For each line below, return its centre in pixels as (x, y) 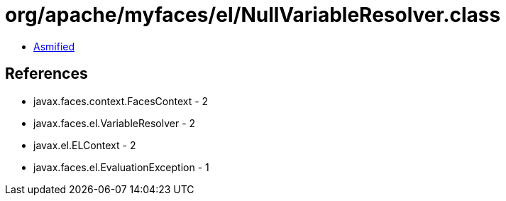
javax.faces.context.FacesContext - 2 (121, 101)
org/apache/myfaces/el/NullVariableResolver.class (253, 15)
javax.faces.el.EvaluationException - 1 (121, 167)
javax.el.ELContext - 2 (85, 145)
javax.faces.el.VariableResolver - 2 (115, 123)
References (46, 74)
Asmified (54, 46)
